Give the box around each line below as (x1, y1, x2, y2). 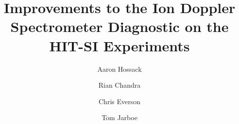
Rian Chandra (98, 80, 141, 90)
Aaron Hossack (97, 63, 142, 74)
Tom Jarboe (102, 112, 137, 123)
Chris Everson (99, 96, 140, 106)
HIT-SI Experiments (49, 35, 190, 55)
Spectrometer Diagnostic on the (10, 16, 229, 36)
